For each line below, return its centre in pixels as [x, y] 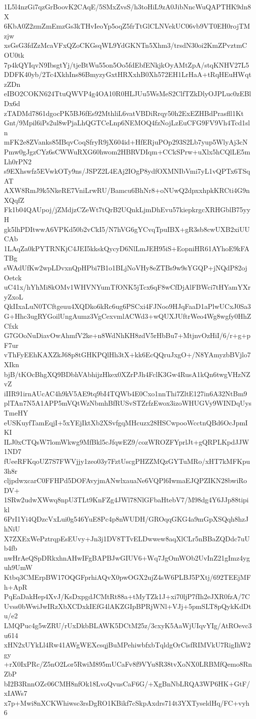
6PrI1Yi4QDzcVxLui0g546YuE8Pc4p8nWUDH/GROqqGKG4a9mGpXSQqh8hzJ [126, 519]
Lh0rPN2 [18, 161]
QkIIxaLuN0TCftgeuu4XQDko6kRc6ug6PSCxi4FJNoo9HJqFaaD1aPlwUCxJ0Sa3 [128, 306]
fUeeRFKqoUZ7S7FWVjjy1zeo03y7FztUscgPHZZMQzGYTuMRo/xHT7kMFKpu [127, 461]
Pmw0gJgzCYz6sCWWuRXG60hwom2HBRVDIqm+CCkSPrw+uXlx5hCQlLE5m [127, 151]
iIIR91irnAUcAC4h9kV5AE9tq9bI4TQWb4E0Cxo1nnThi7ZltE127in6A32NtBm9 [126, 393]
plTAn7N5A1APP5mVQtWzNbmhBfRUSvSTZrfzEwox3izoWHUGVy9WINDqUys [128, 403]
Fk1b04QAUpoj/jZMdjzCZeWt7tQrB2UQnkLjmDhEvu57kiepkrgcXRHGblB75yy [127, 209]
